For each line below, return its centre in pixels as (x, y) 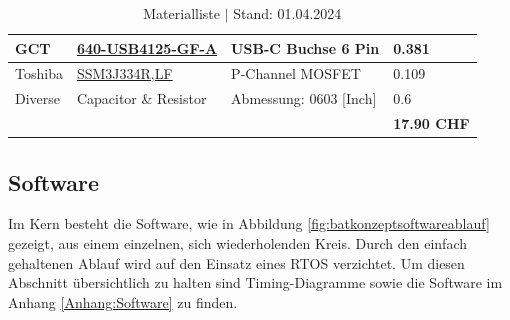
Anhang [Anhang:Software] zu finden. (123, 301)
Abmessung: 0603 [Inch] (304, 98)
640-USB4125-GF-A (147, 47)
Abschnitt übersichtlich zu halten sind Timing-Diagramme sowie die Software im (255, 282)
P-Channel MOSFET (296, 73)
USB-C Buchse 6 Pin (305, 47)
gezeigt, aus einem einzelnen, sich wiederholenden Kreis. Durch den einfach (238, 243)
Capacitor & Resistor (141, 98)
